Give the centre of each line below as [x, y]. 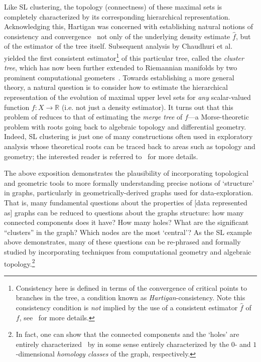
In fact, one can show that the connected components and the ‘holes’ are [127, 334]
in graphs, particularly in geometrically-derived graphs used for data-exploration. [129, 193]
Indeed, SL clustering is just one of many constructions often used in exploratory [128, 136]
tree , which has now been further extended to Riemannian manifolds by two [121, 68]
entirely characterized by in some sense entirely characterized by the [122, 344]
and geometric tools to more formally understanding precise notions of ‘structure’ [129, 183]
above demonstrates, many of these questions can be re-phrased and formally [122, 242]
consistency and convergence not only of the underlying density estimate [117, 36]
